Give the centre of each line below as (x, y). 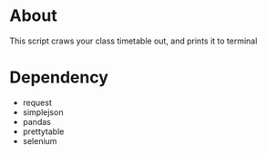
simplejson (43, 112)
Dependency (59, 77)
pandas (37, 121)
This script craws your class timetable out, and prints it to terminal (133, 41)
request (37, 102)
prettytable (43, 131)
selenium (40, 140)
